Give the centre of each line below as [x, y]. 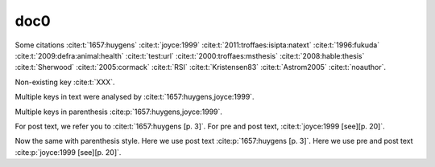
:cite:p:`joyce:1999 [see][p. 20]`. [68, 152]
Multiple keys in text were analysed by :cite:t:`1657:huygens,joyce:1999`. [135, 97]
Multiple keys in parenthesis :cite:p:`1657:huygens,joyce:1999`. [119, 112]
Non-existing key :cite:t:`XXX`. [65, 82]
